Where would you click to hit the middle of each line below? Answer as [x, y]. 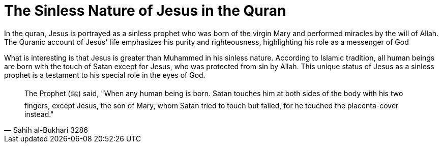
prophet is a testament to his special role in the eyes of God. [105, 75]
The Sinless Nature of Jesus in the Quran [145, 11]
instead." [39, 114]
